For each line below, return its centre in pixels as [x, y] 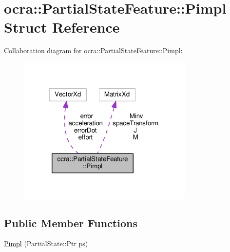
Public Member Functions [71, 223]
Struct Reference [62, 27]
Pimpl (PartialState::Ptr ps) [46, 243]
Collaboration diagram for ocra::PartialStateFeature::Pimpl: [93, 50]
